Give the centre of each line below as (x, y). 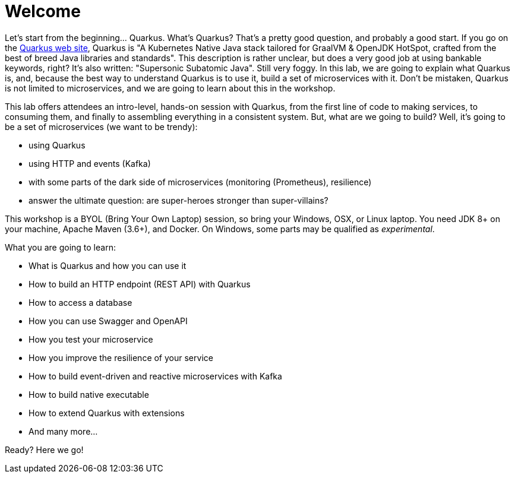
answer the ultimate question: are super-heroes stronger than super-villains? (178, 200)
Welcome (43, 11)
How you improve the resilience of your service (121, 357)
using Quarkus (57, 145)
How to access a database (80, 302)
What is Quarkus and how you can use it (108, 265)
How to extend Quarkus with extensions (107, 413)
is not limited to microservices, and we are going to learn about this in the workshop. (170, 88)
